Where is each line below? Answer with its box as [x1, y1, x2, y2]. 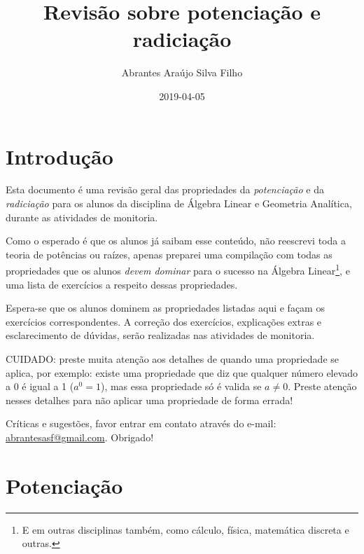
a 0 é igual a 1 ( [6, 379, 74, 394]
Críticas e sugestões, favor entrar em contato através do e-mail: [6, 416, 276, 431]
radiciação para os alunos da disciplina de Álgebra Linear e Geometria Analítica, [6, 196, 352, 211]
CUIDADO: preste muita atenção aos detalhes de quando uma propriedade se [6, 352, 339, 366]
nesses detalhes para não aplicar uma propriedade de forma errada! [6, 392, 293, 407]
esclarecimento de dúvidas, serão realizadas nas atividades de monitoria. [6, 328, 315, 342]
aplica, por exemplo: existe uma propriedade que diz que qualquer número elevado [6, 365, 358, 380]
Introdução [6, 141, 113, 170]
